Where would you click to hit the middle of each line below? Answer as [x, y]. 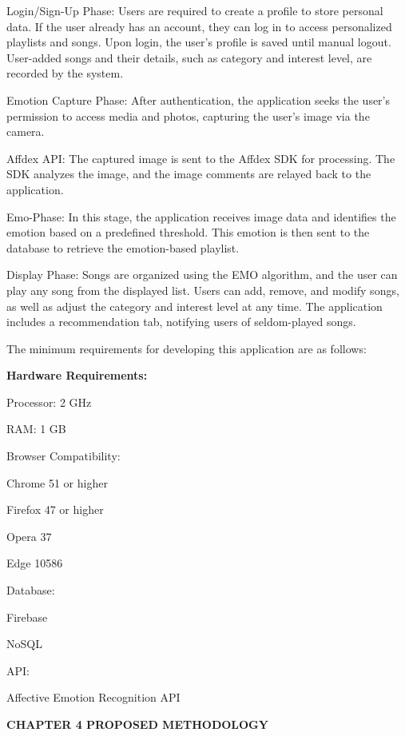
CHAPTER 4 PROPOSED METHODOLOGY [137, 724]
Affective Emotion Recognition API [93, 697]
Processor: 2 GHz [49, 402]
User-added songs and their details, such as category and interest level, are [189, 57]
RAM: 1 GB [36, 429]
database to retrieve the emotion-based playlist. [123, 247]
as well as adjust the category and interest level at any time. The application [195, 306]
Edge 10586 [35, 563]
